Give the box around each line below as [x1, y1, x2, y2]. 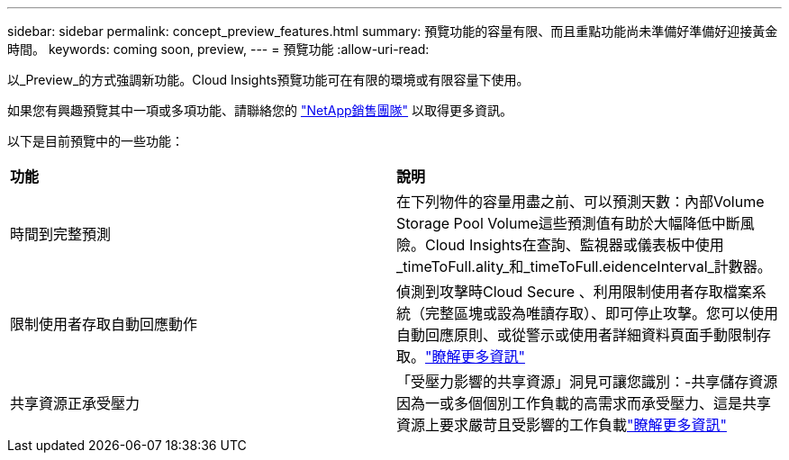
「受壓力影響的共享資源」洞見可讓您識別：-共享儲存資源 [396, 373, 778, 391]
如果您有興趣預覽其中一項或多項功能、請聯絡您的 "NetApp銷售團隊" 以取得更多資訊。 [7, 103, 513, 118]
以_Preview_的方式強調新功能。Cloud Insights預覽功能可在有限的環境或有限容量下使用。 [7, 72, 530, 87]
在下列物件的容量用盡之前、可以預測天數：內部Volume [396, 193, 765, 211]
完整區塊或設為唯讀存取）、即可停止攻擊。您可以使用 [425, 304, 779, 322]
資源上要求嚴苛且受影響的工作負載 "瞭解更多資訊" [396, 416, 727, 434]
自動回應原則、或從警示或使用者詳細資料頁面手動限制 [396, 326, 757, 344]
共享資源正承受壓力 [10, 394, 141, 412]
